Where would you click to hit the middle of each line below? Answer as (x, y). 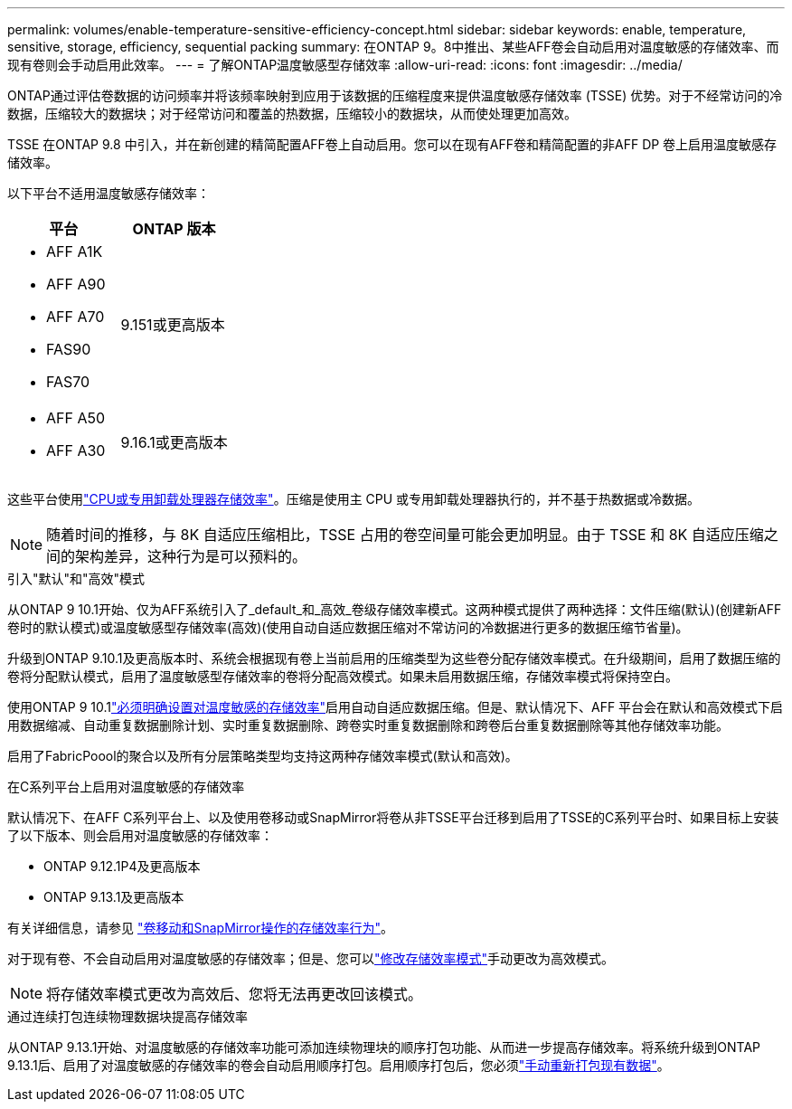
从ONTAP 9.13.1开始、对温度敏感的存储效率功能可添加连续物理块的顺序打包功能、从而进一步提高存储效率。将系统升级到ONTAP (384, 1047)
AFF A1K (75, 251)
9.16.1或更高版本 (174, 442)
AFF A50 (76, 418)
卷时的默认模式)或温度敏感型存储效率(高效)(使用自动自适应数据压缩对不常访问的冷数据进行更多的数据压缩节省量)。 (348, 627)
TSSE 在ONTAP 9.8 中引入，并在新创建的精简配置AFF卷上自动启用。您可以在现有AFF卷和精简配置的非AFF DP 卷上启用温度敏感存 (392, 144)
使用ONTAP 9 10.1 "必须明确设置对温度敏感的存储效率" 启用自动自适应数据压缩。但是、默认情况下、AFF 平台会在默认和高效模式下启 (396, 707)
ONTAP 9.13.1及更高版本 (114, 897)
